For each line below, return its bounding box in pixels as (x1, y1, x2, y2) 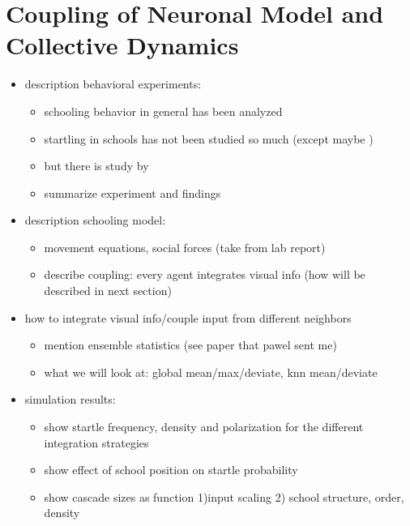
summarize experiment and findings (44, 184, 221, 201)
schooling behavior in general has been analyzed (44, 102, 283, 119)
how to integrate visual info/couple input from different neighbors (24, 309, 352, 326)
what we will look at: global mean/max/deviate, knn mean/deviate (44, 363, 378, 380)
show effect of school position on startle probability (44, 461, 298, 478)
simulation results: (24, 391, 116, 408)
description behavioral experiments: (24, 75, 202, 92)
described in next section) (44, 282, 172, 299)
